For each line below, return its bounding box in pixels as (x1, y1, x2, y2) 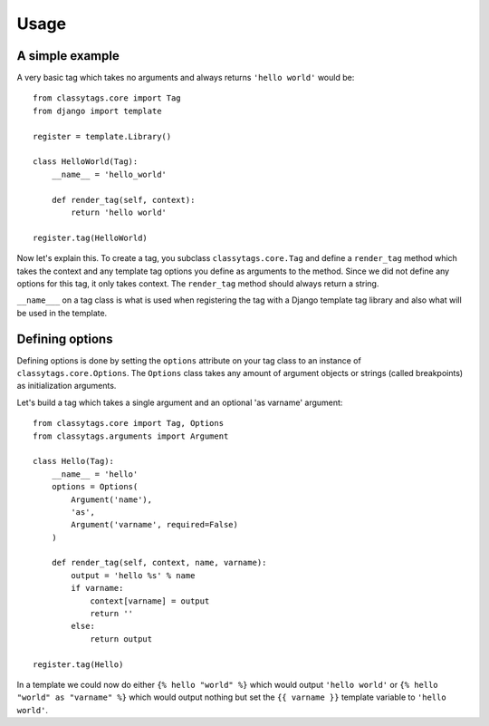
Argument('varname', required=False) (71, 519, 239, 530)
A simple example (16, 48, 120, 63)
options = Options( (51, 481, 139, 492)
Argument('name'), (71, 494, 153, 505)
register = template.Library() (33, 131, 172, 141)
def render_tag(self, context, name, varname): (51, 557, 267, 568)
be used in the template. (16, 307, 108, 318)
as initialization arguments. (16, 381, 117, 392)
